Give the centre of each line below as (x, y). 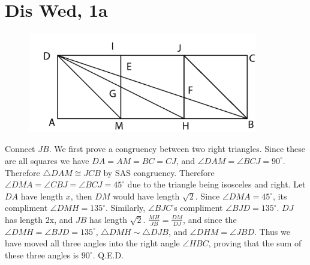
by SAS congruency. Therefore (159, 172)
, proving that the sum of (255, 243)
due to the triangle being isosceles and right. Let (216, 184)
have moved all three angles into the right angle (92, 243)
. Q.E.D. (108, 254)
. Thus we (272, 231)
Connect (20, 149)
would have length (146, 196)
